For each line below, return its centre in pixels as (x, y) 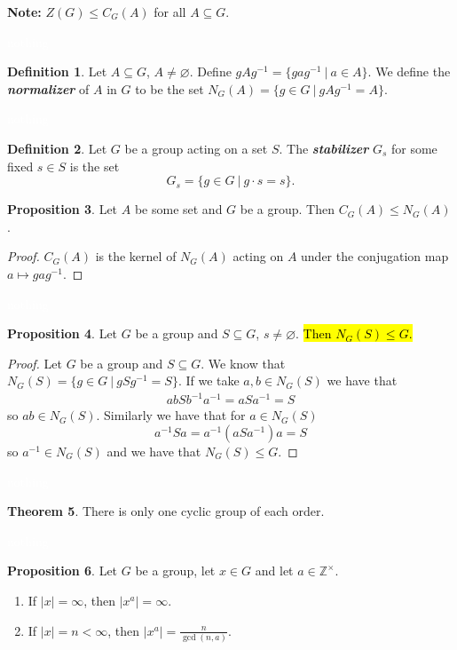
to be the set (169, 88)
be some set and (178, 209)
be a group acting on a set (196, 148)
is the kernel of (136, 256)
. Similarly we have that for (171, 415)
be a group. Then (287, 209)
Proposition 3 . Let (63, 209)
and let (274, 571)
